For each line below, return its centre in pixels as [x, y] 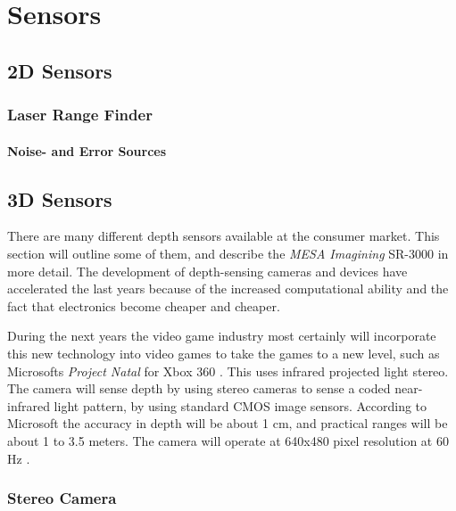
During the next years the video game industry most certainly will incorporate [222, 336]
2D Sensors [60, 70]
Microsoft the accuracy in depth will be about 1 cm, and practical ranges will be [228, 423]
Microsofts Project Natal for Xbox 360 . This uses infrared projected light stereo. [228, 371]
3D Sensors [60, 198]
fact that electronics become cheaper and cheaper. [144, 305]
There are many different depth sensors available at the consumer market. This [224, 236]
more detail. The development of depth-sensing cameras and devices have [207, 271]
